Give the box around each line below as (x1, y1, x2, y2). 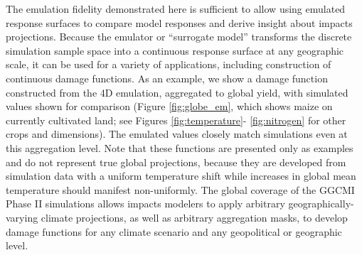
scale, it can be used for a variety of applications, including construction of (6, 57, 331, 72)
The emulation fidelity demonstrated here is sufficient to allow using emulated (6, 1, 346, 16)
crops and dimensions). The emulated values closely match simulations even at (6, 126, 348, 141)
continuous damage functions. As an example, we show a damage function (6, 70, 328, 85)
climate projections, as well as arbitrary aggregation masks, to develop (41, 210, 348, 224)
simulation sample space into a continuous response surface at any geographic (6, 43, 344, 58)
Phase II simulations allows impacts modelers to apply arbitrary (6, 196, 285, 211)
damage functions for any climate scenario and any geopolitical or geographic (6, 224, 342, 239)
